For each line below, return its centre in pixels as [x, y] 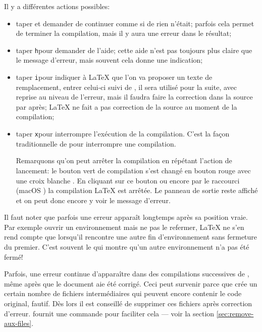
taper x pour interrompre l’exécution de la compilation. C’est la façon [123, 134]
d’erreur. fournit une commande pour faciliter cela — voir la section [109, 313]
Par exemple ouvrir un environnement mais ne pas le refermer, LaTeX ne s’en [124, 227]
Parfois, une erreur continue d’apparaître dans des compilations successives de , [127, 274]
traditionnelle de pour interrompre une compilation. [96, 143]
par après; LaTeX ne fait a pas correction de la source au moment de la [126, 106]
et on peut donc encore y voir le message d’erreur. [93, 200]
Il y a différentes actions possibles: [57, 6]
